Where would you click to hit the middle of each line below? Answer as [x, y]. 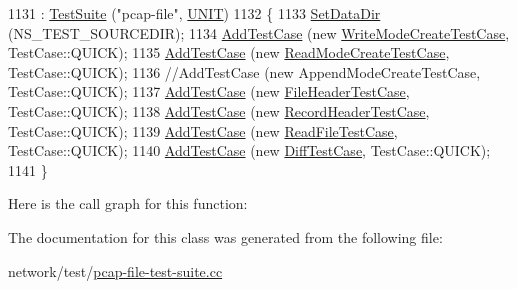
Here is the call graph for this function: [128, 203]
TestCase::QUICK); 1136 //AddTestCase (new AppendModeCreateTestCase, [244, 71]
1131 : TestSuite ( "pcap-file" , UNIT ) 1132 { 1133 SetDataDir [194, 13]
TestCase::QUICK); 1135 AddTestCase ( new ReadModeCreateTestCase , [229, 52]
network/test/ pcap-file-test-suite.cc [115, 270]
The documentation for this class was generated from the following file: [225, 236]
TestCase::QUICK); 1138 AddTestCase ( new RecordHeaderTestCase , [219, 110]
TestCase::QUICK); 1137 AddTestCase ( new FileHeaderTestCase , [209, 91]
